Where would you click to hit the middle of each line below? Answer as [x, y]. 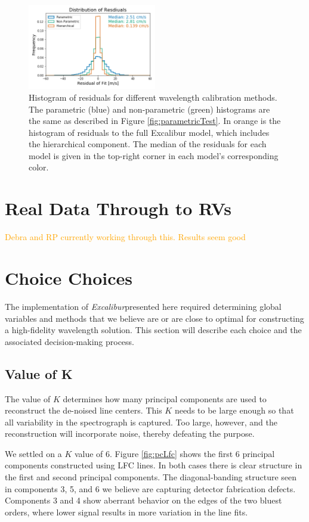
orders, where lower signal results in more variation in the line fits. [126, 512]
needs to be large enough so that [234, 410]
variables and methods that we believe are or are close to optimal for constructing [154, 318]
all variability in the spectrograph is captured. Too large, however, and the [141, 422]
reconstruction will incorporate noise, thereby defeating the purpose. [130, 434]
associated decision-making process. [70, 341]
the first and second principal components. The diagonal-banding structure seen [151, 477]
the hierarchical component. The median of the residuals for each [148, 144]
